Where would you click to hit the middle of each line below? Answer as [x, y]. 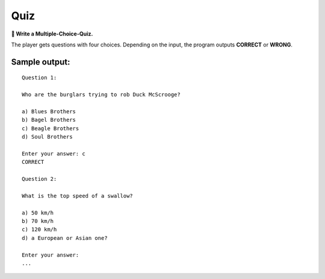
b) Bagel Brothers [49, 120]
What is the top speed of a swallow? [78, 196]
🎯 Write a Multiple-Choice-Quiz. [52, 34]
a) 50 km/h [38, 213]
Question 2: [39, 179]
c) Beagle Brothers [51, 128]
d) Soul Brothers [47, 137]
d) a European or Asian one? [65, 238]
